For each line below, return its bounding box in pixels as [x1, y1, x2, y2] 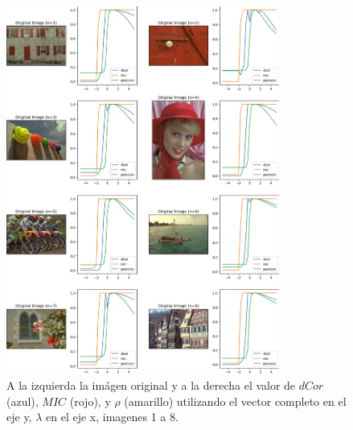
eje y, [6, 408, 32, 425]
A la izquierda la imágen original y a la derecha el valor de [6, 377, 296, 393]
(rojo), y [69, 392, 111, 409]
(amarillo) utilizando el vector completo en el [124, 392, 347, 409]
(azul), [6, 392, 39, 409]
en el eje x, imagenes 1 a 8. [46, 408, 179, 425]
